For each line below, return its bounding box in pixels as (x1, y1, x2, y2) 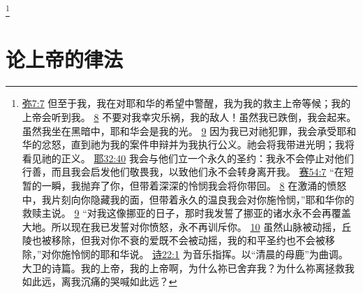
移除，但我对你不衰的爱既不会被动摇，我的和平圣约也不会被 (51, 233, 325, 248)
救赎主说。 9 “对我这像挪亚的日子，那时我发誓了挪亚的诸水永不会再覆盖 (22, 206, 351, 220)
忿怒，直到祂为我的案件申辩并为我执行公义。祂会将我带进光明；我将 (41, 137, 355, 152)
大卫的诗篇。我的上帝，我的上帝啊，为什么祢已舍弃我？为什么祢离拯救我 (22, 260, 355, 275)
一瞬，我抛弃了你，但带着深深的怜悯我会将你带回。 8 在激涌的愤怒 (41, 178, 347, 192)
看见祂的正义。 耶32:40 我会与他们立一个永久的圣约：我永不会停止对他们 (22, 150, 355, 165)
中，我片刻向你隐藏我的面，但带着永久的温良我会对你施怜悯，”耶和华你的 (22, 192, 355, 206)
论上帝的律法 (6, 45, 124, 73)
